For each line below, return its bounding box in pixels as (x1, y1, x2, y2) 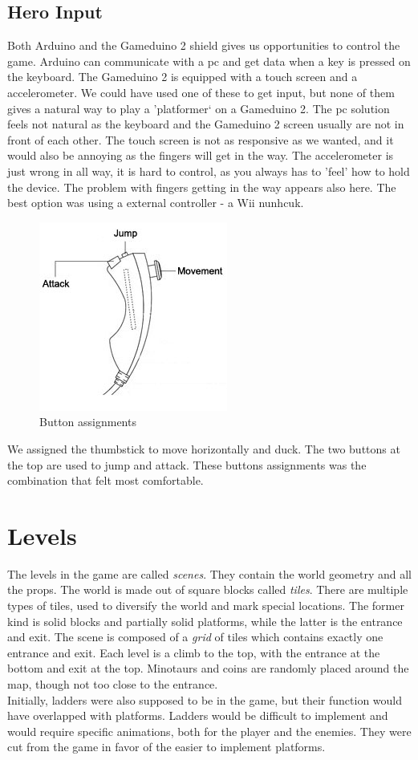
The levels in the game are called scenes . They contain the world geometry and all (7, 565, 412, 582)
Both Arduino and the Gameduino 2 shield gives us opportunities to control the (7, 37, 400, 54)
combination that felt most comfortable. (7, 472, 204, 489)
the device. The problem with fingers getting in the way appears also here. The (7, 178, 396, 195)
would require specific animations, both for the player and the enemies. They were (7, 722, 412, 739)
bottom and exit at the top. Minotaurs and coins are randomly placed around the (7, 660, 409, 677)
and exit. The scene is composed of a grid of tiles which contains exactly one (7, 628, 384, 645)
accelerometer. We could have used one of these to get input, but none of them (7, 83, 395, 100)
